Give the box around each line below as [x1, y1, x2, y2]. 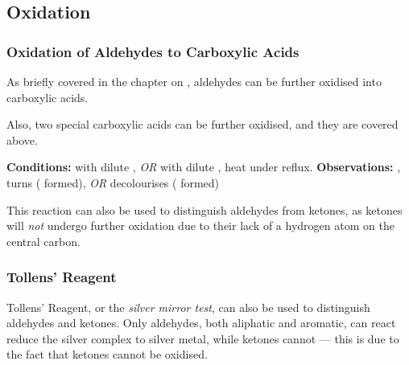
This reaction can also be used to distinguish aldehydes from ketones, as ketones [6, 201, 403, 218]
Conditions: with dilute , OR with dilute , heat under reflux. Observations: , [6, 158, 401, 175]
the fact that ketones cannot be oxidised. [6, 346, 208, 363]
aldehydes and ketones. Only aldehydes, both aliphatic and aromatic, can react [6, 314, 396, 331]
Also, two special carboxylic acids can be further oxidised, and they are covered [6, 116, 399, 133]
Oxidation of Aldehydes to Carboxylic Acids [6, 41, 300, 61]
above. [6, 131, 38, 148]
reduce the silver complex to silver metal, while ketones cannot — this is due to [6, 330, 399, 347]
